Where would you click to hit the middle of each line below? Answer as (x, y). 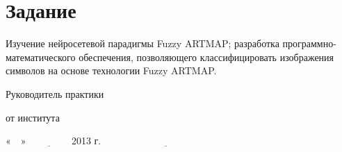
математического (41, 57)
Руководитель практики (55, 93)
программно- (309, 43)
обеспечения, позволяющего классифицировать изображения (206, 57)
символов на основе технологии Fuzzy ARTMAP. (111, 70)
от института (33, 117)
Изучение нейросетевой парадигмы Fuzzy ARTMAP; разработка (142, 43)
